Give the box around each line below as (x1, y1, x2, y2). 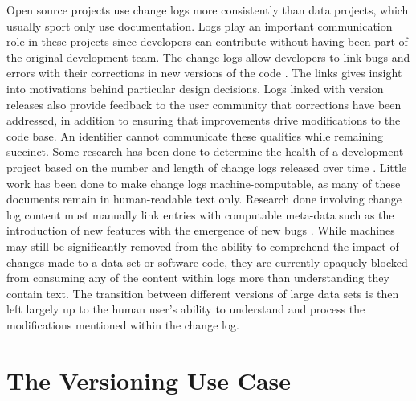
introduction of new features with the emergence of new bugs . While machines (6, 222, 395, 239)
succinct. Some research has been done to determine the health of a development (6, 143, 404, 160)
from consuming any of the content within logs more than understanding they (6, 269, 389, 286)
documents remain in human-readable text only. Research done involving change (6, 190, 402, 207)
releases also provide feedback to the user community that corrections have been (6, 96, 402, 113)
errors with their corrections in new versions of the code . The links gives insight (6, 64, 402, 81)
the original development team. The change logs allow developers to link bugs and (6, 48, 410, 65)
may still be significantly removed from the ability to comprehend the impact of (6, 237, 399, 254)
